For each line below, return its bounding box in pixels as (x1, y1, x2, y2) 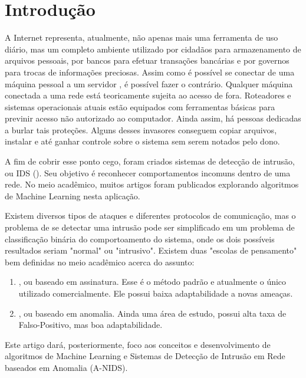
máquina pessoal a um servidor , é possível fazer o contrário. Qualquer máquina (5, 77, 293, 90)
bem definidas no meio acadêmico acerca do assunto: (5, 255, 195, 268)
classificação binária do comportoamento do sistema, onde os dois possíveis (5, 232, 275, 245)
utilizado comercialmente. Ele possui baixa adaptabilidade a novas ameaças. (18, 287, 293, 299)
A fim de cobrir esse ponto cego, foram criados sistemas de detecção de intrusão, (5, 155, 295, 167)
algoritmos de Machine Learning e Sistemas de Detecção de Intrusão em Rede (5, 350, 285, 362)
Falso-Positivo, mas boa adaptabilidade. (18, 318, 163, 331)
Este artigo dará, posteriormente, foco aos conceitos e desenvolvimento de (5, 338, 271, 350)
